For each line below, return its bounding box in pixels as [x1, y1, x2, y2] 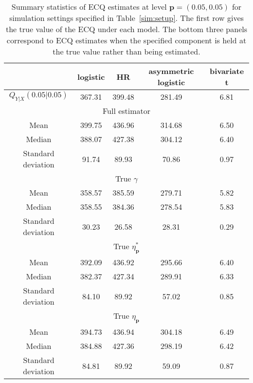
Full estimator [102, 105, 151, 116]
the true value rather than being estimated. [53, 46, 200, 57]
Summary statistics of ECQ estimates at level [11, 1, 167, 12]
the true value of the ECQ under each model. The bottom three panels [6, 23, 247, 35]
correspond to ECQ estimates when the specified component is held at [6, 35, 247, 46]
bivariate [209, 65, 244, 76]
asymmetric [148, 65, 194, 76]
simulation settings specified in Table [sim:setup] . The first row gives [9, 12, 244, 23]
